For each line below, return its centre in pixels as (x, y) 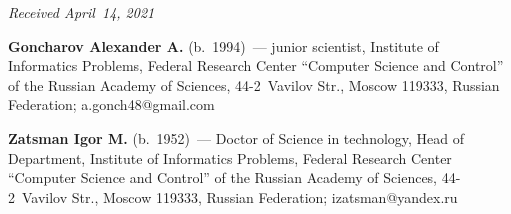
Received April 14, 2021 (81, 12)
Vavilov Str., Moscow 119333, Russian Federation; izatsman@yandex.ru (239, 196)
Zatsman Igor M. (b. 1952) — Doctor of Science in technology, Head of (236, 137)
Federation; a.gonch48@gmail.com (111, 104)
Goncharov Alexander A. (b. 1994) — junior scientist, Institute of (223, 45)
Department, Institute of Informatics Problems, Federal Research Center (230, 157)
